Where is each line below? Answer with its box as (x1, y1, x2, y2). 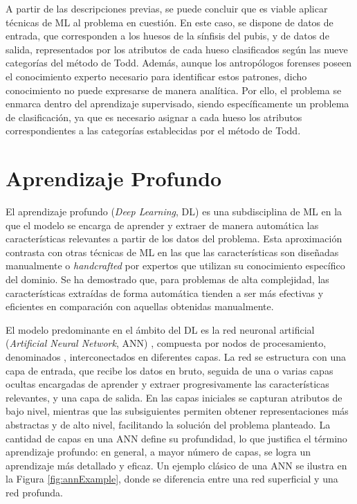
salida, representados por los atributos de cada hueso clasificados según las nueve (6, 42, 348, 56)
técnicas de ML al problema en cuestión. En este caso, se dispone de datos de (6, 15, 333, 29)
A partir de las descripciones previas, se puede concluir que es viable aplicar (6, 1, 328, 15)
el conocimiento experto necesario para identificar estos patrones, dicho (6, 69, 307, 83)
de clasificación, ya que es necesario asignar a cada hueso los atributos (6, 109, 302, 124)
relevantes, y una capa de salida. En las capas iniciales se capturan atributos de (6, 390, 342, 404)
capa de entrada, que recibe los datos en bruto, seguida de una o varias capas (6, 363, 333, 377)
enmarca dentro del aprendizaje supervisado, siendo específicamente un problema (6, 96, 349, 111)
